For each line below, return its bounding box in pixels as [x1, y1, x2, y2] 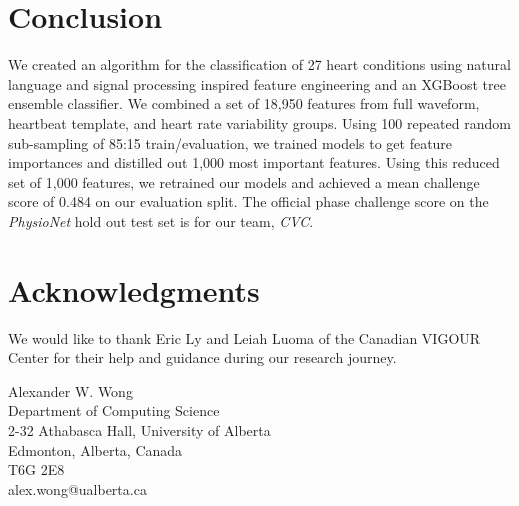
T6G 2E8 [8, 459, 65, 480]
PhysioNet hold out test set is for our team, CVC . [8, 210, 314, 231]
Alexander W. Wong [8, 380, 133, 401]
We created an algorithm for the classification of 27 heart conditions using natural [8, 54, 511, 75]
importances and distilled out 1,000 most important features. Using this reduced [8, 152, 500, 173]
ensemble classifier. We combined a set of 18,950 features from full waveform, [8, 93, 480, 114]
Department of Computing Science [8, 400, 220, 421]
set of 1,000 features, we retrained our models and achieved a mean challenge [8, 171, 480, 192]
